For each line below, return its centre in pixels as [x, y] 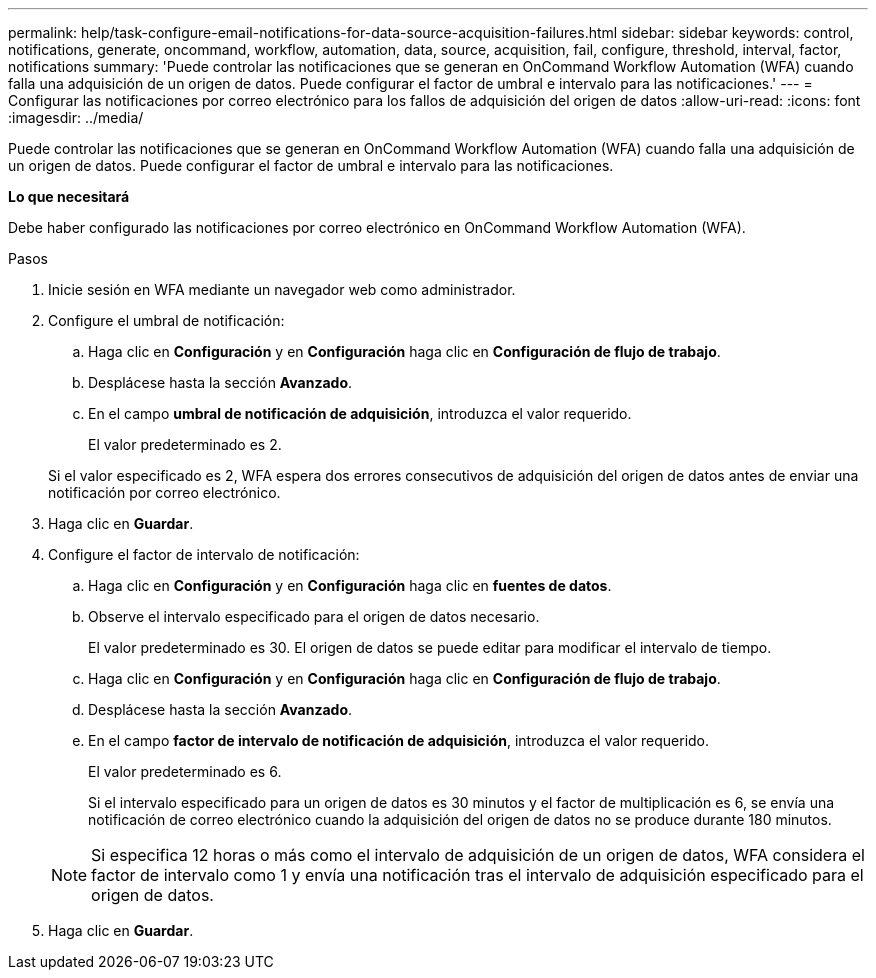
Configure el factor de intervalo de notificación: [204, 554]
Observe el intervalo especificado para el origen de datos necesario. [314, 616]
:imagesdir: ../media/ [76, 117]
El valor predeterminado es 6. [185, 771]
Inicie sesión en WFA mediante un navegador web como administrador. [282, 289]
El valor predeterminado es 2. [185, 444]
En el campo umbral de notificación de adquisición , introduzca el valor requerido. [360, 413]
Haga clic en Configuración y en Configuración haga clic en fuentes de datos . [350, 585]
